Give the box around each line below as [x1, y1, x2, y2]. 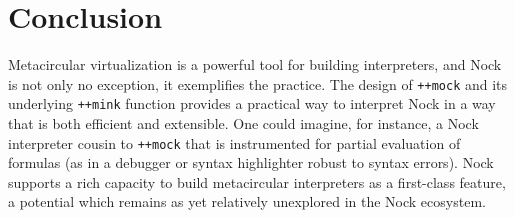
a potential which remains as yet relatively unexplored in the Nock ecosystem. [8, 191, 486, 212]
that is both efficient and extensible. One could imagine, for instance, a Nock [8, 113, 479, 134]
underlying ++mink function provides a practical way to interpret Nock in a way [8, 93, 496, 114]
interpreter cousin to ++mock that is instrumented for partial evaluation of [8, 132, 461, 153]
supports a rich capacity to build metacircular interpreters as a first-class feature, [8, 171, 506, 192]
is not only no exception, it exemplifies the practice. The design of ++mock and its [8, 73, 508, 94]
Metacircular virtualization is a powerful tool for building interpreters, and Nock [8, 54, 502, 75]
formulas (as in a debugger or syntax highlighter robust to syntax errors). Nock [8, 152, 494, 173]
